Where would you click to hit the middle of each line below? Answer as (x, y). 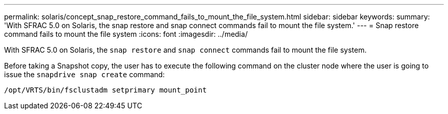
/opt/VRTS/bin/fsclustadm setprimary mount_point (106, 90)
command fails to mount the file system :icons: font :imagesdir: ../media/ (126, 34)
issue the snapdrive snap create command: (85, 74)
